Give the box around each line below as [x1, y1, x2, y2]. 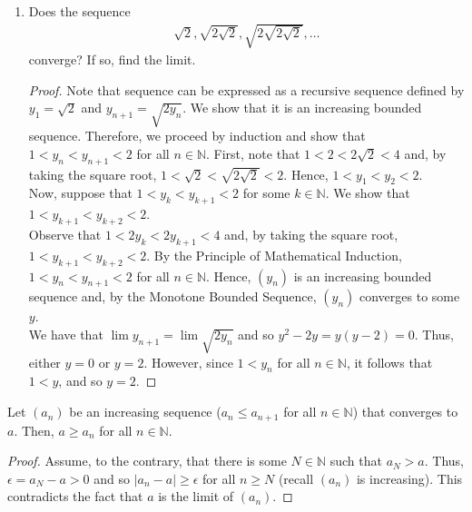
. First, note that [205, 143, 300, 162]
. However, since [143, 352, 233, 371]
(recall [278, 468, 314, 487]
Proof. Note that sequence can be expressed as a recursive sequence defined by [28, 80, 465, 99]
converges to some [359, 287, 460, 306]
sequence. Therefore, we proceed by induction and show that [28, 126, 366, 145]
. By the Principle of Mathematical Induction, [146, 245, 402, 264]
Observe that [28, 224, 102, 243]
